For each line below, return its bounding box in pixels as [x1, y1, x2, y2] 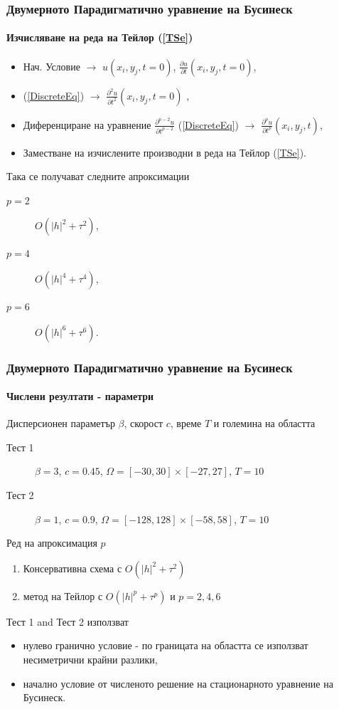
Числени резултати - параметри [6, 389, 154, 404]
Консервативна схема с [23, 560, 122, 575]
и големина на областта [213, 416, 316, 431]
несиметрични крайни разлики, [23, 652, 158, 666]
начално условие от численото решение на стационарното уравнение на [23, 676, 333, 690]
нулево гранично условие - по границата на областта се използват [23, 638, 308, 653]
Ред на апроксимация [6, 535, 97, 550]
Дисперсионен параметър [6, 416, 115, 431]
